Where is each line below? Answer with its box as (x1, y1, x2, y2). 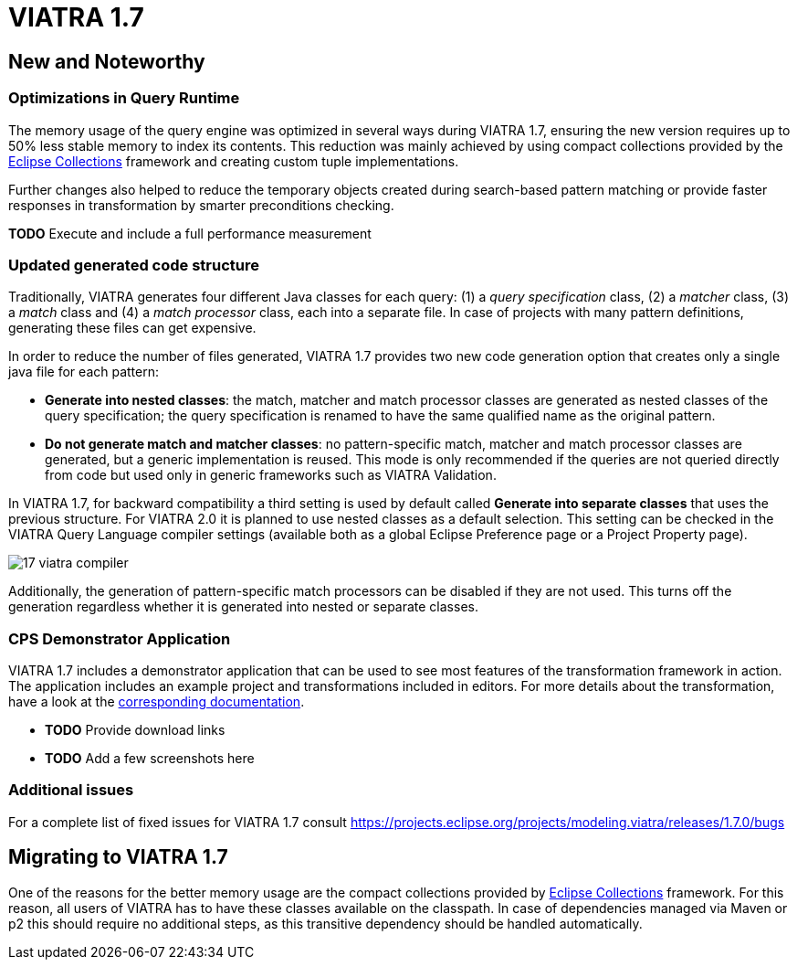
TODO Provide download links (45, 722, 225, 739)
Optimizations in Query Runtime (8, 89, 240, 108)
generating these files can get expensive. (8, 320, 257, 336)
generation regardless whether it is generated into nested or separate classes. (8, 599, 478, 615)
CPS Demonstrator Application (8, 629, 231, 648)
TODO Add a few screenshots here (45, 750, 255, 767)
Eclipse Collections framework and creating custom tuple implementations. (8, 153, 459, 169)
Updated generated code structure (8, 255, 259, 274)
